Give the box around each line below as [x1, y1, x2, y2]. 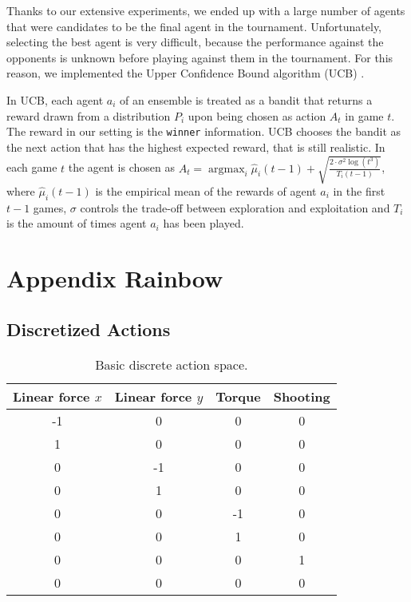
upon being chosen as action [188, 107, 326, 124]
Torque [215, 386, 261, 406]
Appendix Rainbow [6, 262, 223, 295]
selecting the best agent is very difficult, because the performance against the [6, 34, 384, 50]
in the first [333, 182, 385, 199]
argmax [207, 163, 245, 175]
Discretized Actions [6, 316, 171, 341]
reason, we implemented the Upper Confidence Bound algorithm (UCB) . [6, 65, 365, 81]
